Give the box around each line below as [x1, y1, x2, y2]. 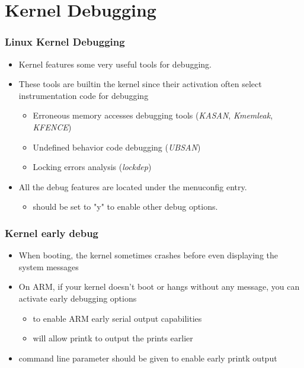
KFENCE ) [33, 120, 72, 133]
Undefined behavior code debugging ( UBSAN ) [33, 140, 201, 153]
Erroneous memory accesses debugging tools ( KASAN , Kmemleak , [33, 109, 273, 121]
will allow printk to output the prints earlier [33, 332, 193, 344]
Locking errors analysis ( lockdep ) [33, 161, 152, 173]
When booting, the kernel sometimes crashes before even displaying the [18, 249, 279, 261]
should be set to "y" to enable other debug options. [33, 200, 218, 213]
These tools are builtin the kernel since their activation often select [18, 78, 262, 90]
